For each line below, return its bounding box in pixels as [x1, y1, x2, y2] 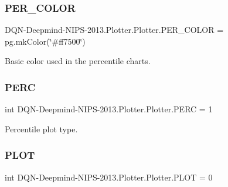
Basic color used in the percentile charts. [5, 55, 151, 67]
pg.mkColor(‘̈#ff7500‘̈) [5, 35, 86, 47]
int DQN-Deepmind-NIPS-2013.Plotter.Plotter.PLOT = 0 [5, 171, 213, 183]
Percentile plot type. [5, 122, 78, 135]
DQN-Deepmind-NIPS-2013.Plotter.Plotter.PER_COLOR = [5, 24, 224, 36]
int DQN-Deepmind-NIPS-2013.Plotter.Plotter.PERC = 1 [5, 103, 213, 115]
